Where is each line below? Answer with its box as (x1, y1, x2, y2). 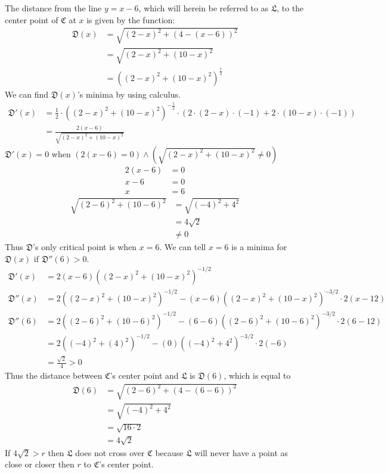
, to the (277, 2, 304, 14)
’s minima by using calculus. (77, 88, 181, 100)
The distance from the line (5, 2, 102, 14)
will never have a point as (194, 446, 288, 459)
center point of (5, 13, 58, 26)
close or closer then (5, 458, 75, 470)
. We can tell (159, 241, 206, 253)
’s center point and (110, 369, 179, 381)
